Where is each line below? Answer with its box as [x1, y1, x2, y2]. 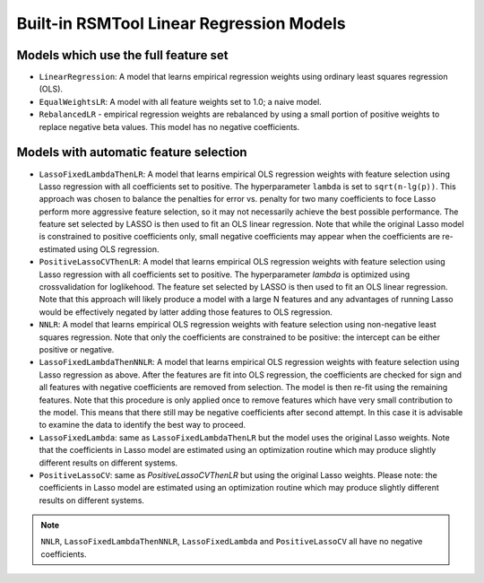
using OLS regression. [77, 243, 160, 255]
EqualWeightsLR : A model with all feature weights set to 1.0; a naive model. [39, 96, 322, 107]
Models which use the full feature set [16, 48, 229, 63]
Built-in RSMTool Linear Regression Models [16, 13, 346, 33]
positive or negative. [39, 344, 115, 354]
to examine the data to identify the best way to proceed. [39, 420, 246, 431]
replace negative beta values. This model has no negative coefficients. [39, 121, 300, 132]
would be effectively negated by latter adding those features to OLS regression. [39, 306, 333, 318]
